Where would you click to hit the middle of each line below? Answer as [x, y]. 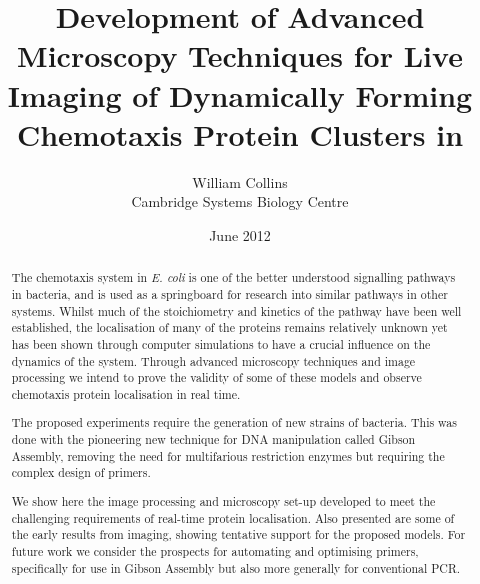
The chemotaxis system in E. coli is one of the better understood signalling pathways [233, 277]
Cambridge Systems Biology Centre [240, 201]
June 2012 [240, 234]
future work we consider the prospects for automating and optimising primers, [215, 550]
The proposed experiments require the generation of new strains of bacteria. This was [234, 422]
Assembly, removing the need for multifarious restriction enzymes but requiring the [228, 455]
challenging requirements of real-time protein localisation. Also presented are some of [233, 517]
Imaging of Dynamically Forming [240, 94]
